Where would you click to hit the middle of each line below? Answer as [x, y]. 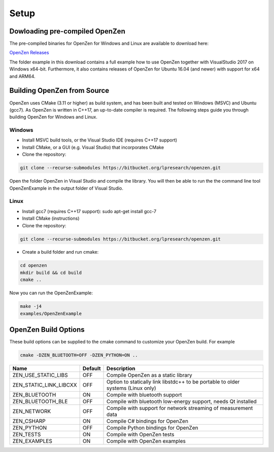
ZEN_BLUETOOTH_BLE [40, 402]
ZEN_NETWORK [32, 411]
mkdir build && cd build [51, 272]
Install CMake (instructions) [51, 219]
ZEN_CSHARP [29, 421]
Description [121, 369]
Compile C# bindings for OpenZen [148, 421]
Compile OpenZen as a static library [149, 375]
